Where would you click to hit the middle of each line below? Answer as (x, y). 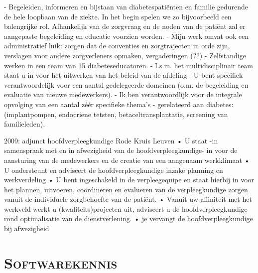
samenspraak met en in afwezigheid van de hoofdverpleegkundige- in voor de (121, 150)
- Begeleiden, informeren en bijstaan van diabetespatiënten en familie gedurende (126, 6)
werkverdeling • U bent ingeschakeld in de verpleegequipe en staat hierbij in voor (129, 180)
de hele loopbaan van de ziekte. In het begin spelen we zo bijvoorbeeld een (118, 16)
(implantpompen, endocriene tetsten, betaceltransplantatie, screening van (116, 114)
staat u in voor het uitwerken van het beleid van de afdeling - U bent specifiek (124, 75)
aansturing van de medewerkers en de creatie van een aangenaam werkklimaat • (127, 160)
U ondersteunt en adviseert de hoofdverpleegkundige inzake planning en (114, 170)
